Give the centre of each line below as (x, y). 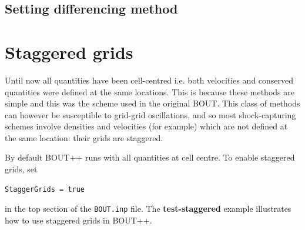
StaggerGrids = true (45, 189)
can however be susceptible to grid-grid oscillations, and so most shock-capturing (150, 114)
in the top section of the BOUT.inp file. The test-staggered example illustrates (148, 209)
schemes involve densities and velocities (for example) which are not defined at (146, 126)
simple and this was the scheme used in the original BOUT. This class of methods (152, 103)
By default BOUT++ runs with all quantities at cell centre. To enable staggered (150, 157)
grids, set (21, 169)
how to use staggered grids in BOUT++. (78, 220)
